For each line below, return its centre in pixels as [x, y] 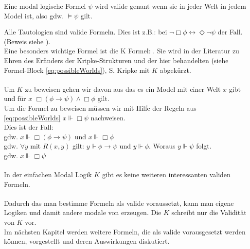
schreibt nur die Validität [209, 212]
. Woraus [162, 146]
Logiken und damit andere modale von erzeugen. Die [83, 212]
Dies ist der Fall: [29, 127]
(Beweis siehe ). [27, 41]
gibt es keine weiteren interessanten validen [166, 174]
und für [15, 98]
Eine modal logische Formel [45, 6]
